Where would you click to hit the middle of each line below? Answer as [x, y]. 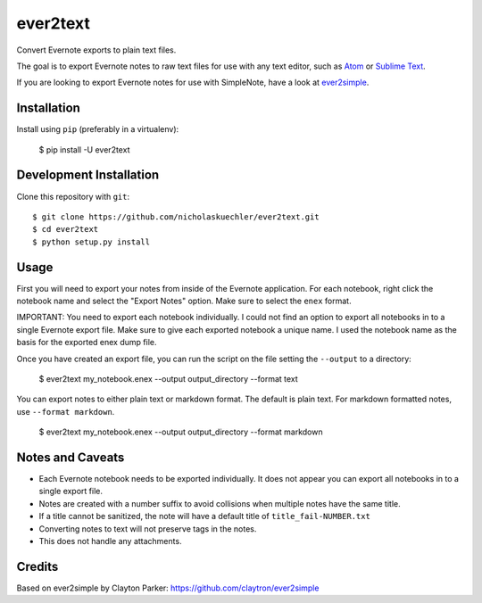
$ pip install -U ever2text [84, 149]
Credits [37, 566]
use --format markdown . [66, 411]
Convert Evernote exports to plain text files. [96, 50]
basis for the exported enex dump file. [87, 343]
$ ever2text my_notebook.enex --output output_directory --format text [168, 378]
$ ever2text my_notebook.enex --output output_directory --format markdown [181, 432]
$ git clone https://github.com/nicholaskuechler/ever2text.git [176, 217]
